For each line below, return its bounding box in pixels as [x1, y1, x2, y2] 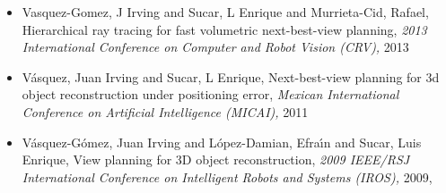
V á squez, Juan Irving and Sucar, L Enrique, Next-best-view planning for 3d [22, 67, 440, 86]
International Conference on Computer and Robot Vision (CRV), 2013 [22, 38, 409, 56]
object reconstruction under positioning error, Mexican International [22, 85, 399, 104]
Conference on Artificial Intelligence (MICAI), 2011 [22, 102, 309, 121]
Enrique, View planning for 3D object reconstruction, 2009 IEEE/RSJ [22, 150, 410, 169]
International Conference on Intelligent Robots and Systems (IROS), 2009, [22, 167, 433, 186]
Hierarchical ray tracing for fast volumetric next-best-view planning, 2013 [22, 20, 427, 38]
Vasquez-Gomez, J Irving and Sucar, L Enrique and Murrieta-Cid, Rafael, [22, 3, 429, 21]
